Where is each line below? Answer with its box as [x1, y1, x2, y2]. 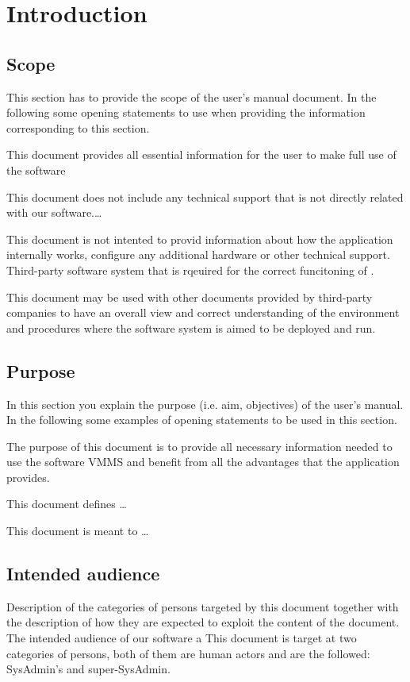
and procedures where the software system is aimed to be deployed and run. [6, 319, 376, 336]
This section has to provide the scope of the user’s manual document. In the [6, 88, 377, 105]
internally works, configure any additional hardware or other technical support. [6, 246, 390, 263]
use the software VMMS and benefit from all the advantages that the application [6, 453, 400, 470]
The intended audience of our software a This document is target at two [6, 630, 357, 646]
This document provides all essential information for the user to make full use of [6, 146, 397, 163]
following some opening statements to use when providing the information [6, 104, 366, 121]
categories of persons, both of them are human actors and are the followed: [6, 645, 370, 661]
